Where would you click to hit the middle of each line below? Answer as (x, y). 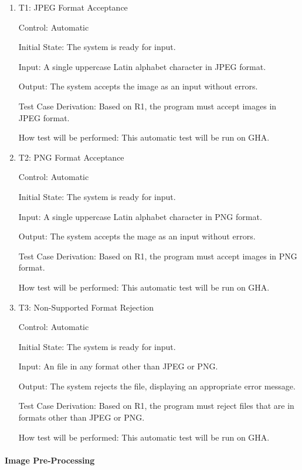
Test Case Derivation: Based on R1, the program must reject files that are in (156, 406)
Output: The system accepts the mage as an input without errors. (137, 236)
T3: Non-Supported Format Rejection (86, 307)
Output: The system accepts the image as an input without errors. (138, 86)
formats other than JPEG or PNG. (82, 417)
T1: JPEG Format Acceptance (73, 7)
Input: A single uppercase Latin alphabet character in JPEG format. (142, 66)
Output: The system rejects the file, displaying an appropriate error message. (157, 386)
